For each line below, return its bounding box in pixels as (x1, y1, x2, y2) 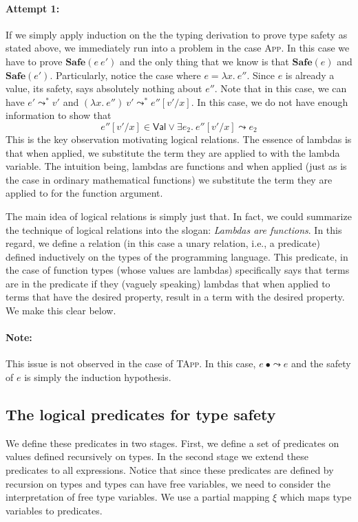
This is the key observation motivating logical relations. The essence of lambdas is (6, 131, 352, 146)
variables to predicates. (6, 503, 103, 517)
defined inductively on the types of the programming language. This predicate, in (6, 249, 348, 263)
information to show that (6, 108, 112, 122)
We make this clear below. (6, 303, 116, 318)
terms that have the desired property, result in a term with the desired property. (6, 290, 345, 304)
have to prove (6, 54, 63, 68)
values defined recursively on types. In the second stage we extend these (6, 449, 308, 464)
